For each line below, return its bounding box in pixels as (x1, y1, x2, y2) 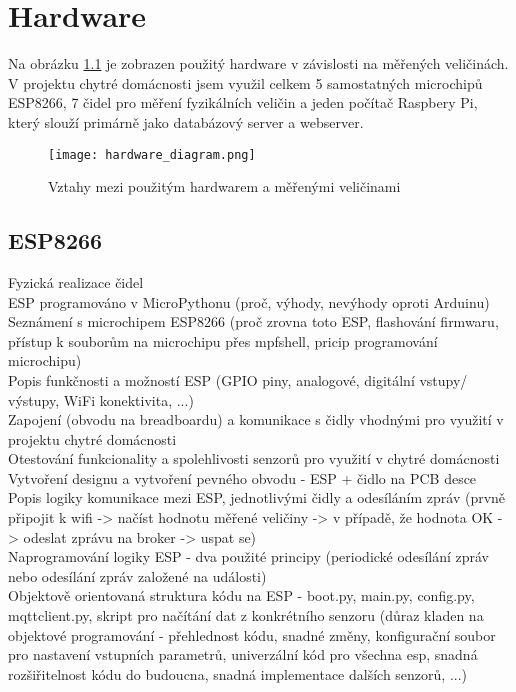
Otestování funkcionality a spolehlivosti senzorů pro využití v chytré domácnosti (8, 448, 500, 469)
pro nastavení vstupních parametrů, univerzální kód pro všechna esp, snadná (8, 644, 478, 665)
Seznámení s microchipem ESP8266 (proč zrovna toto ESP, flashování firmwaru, (8, 311, 499, 332)
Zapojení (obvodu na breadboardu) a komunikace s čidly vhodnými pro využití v (8, 409, 504, 430)
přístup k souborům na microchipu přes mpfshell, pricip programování (8, 330, 438, 351)
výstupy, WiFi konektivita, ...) (8, 389, 194, 410)
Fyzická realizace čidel (8, 271, 144, 292)
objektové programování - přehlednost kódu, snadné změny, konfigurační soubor (8, 624, 496, 645)
